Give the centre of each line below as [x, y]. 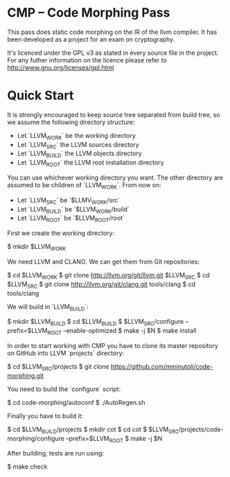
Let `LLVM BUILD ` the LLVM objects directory [79, 154]
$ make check [27, 467]
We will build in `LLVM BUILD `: [48, 307]
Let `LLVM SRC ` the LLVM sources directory [78, 145]
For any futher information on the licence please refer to [87, 60]
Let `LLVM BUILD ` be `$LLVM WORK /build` [73, 210]
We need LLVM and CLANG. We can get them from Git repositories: [104, 262]
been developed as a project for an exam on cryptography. [91, 39]
